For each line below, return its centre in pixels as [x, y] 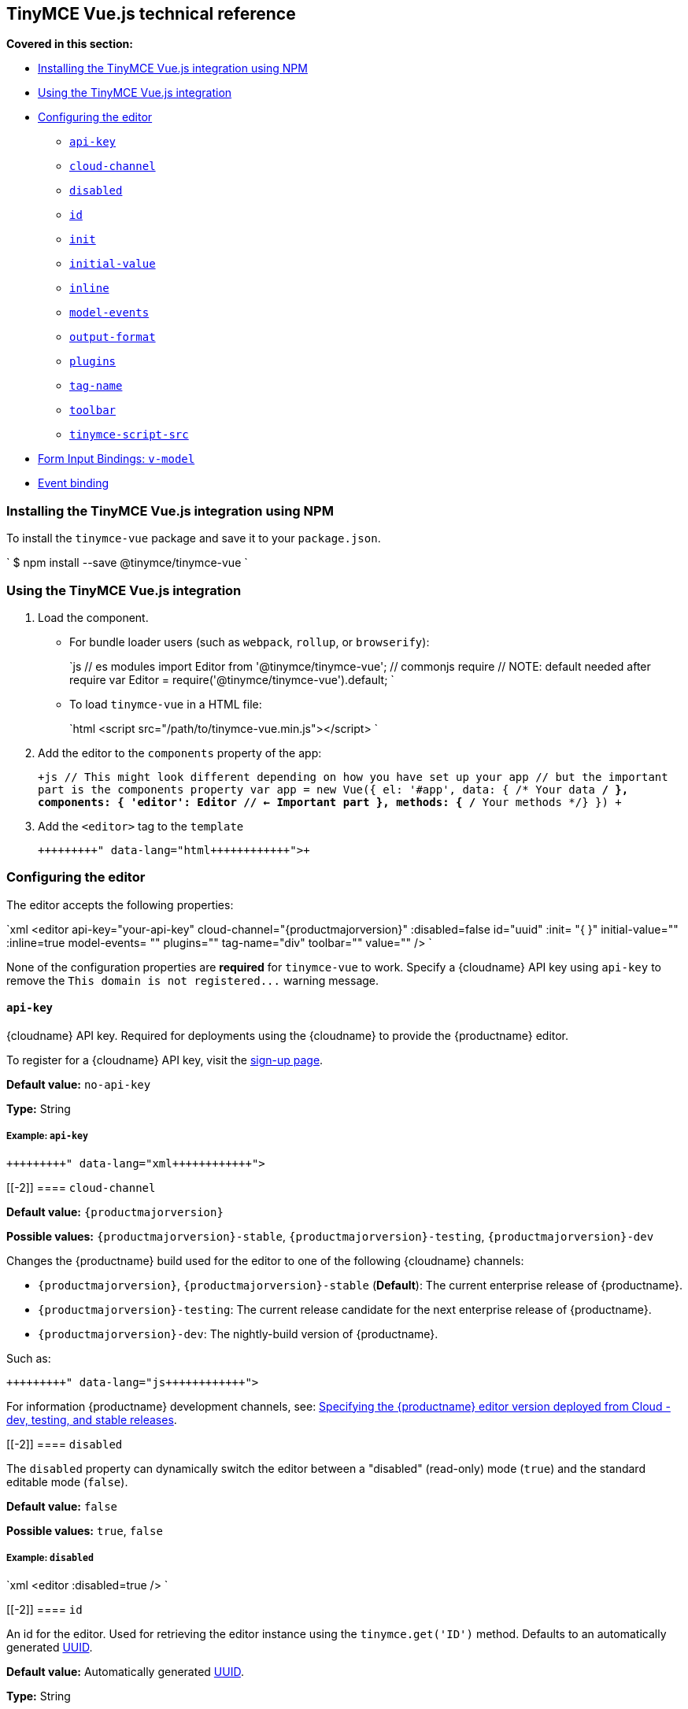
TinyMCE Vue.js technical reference [151, 14]
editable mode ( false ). [67, 1482]
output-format [113, 337]
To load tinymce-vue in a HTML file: [166, 704]
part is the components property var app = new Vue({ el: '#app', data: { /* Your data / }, [333, 789]
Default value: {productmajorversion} [115, 1211]
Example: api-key [48, 1136]
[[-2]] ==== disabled [65, 1444]
